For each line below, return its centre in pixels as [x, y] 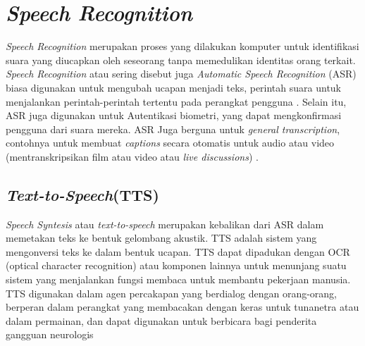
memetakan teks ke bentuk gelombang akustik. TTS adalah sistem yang [161, 238]
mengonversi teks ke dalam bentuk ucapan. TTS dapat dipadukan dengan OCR [178, 251]
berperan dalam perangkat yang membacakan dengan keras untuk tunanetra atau [182, 307]
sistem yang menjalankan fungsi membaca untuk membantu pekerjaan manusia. [178, 279]
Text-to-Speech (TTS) [82, 194]
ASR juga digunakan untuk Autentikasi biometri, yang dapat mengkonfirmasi [174, 115]
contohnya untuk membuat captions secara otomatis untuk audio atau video [170, 143]
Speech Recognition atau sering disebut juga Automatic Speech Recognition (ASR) [181, 74]
